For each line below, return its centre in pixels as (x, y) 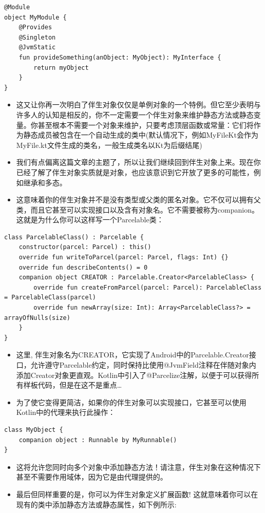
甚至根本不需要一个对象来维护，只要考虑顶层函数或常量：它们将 (146, 125)
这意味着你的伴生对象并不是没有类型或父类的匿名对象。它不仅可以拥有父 (138, 199)
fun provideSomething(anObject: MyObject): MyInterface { (120, 57)
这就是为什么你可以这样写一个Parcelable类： (90, 220)
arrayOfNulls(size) (37, 318)
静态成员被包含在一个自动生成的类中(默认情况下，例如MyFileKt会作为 (141, 135)
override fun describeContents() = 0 (83, 267)
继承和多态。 (45, 182)
